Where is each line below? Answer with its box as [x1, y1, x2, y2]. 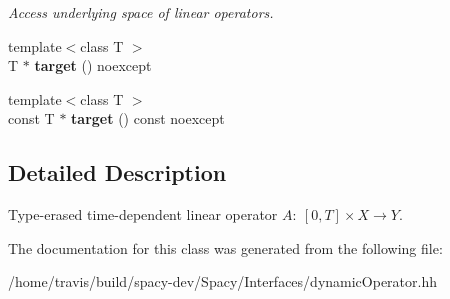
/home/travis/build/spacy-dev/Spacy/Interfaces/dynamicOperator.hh [8, 271, 438, 292]
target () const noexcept [71, 108, 225, 129]
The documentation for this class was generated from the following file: [8, 237, 443, 258]
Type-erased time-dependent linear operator [8, 204, 278, 225]
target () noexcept [34, 55, 152, 76]
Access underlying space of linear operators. [8, 2, 274, 22]
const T [8, 108, 55, 129]
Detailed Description [8, 157, 227, 188]
